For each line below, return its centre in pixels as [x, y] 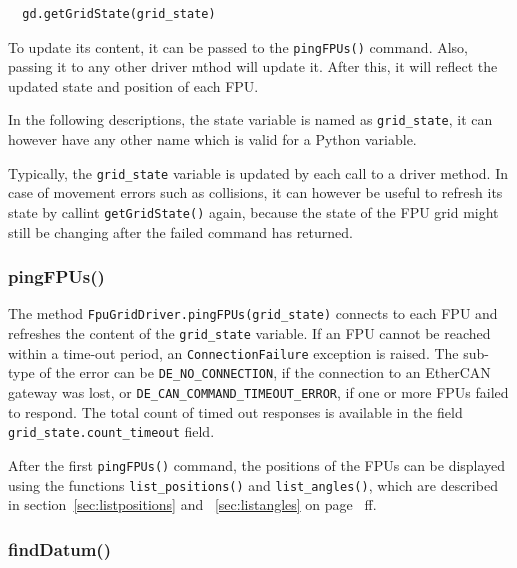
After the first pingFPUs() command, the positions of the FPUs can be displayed [257, 464]
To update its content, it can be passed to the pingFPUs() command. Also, [238, 46]
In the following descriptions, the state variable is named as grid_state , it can [250, 119]
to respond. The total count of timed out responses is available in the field [235, 411]
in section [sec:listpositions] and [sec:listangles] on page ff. [192, 504]
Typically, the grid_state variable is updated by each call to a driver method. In [258, 172]
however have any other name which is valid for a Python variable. [212, 139]
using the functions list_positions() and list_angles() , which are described [253, 484]
